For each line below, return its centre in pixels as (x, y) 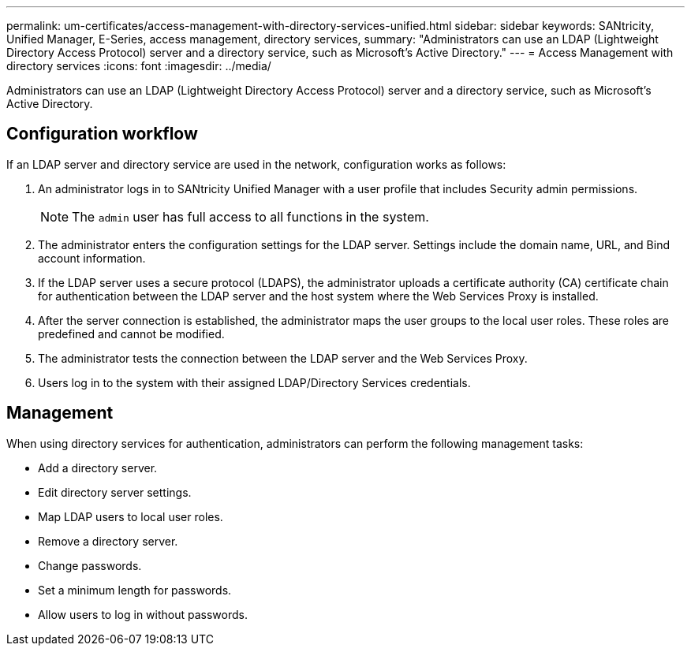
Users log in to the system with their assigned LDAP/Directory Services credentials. (254, 382)
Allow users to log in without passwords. (143, 614)
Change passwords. (90, 565)
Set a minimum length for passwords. (135, 590)
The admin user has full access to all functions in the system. (250, 216)
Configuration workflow (102, 134)
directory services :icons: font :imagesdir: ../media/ (139, 66)
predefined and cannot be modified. (131, 333)
